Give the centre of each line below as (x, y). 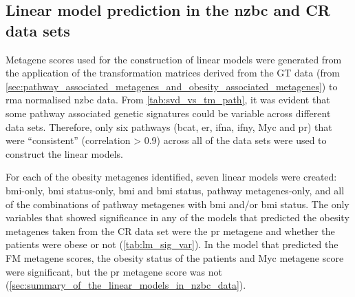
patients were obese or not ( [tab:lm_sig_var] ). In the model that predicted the (172, 244)
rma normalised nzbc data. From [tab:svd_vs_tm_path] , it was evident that (168, 100)
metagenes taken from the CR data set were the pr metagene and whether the (170, 231)
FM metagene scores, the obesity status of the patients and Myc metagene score (175, 257)
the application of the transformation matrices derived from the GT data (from (173, 73)
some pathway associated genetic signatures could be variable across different (168, 113)
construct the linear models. (64, 153)
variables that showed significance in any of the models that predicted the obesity (177, 217)
